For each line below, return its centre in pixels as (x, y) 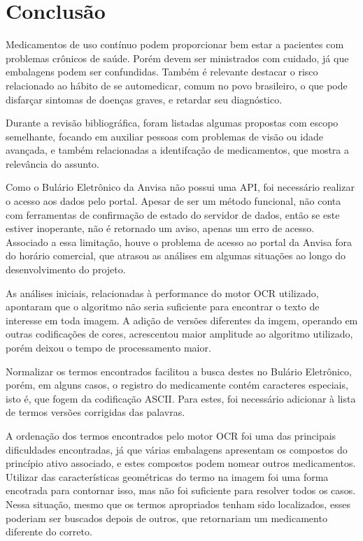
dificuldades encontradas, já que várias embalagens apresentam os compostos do (177, 449)
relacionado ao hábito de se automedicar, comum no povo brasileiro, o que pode (177, 85)
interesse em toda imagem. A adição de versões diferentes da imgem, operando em (182, 320)
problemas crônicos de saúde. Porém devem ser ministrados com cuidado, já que (177, 58)
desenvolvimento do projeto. (66, 269)
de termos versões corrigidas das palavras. (95, 412)
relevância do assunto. (52, 163)
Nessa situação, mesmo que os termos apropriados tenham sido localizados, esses (178, 504)
